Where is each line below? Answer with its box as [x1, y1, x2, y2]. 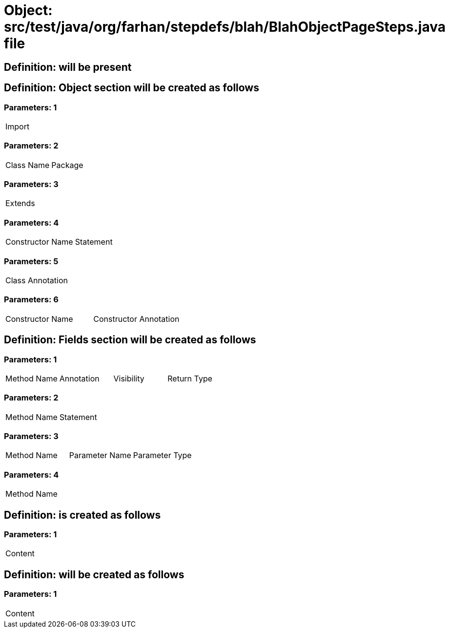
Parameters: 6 [4, 295, 59, 305]
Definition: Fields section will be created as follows [4, 334, 256, 346]
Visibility [113, 373, 144, 383]
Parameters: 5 [4, 256, 59, 266]
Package [51, 160, 83, 170]
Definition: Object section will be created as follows [4, 82, 259, 94]
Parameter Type [133, 450, 192, 461]
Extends [5, 198, 35, 209]
